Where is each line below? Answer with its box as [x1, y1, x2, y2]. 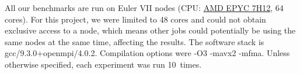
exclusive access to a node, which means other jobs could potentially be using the [5, 24, 296, 36]
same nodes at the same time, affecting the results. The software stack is [5, 35, 264, 47]
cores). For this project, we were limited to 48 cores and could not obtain [5, 13, 266, 25]
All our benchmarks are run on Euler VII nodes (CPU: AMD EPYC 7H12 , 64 [5, 2, 284, 13]
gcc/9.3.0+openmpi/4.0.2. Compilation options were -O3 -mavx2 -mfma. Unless [5, 47, 290, 59]
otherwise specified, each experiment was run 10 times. [5, 58, 202, 70]
